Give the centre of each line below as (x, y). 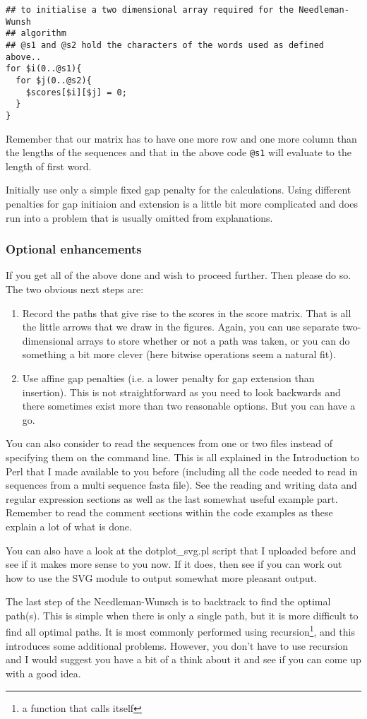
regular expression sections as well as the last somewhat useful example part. (172, 498)
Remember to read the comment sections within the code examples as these (169, 512)
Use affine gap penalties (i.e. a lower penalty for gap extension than (168, 378)
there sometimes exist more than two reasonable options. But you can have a (189, 406)
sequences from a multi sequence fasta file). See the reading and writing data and (181, 485)
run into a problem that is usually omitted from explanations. (139, 217)
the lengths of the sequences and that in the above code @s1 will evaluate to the (179, 152)
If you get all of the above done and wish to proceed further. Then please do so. (179, 275)
